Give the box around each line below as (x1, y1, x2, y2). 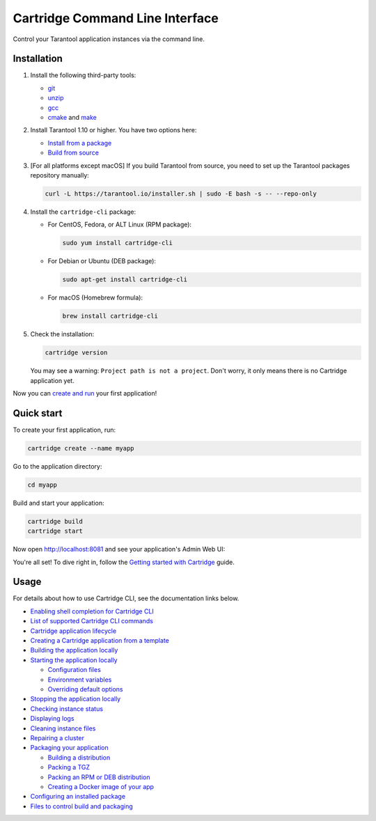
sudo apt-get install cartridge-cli (62, 276, 188, 283)
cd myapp (27, 480, 58, 489)
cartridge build (27, 517, 84, 525)
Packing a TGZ (47, 763, 91, 772)
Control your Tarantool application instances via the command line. (13, 35, 205, 43)
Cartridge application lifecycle (30, 627, 117, 635)
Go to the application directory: (13, 462, 102, 470)
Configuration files (47, 666, 101, 674)
